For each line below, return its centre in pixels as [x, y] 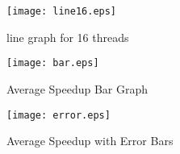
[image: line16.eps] [62, 11]
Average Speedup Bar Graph [77, 88]
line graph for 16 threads [68, 37]
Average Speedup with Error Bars [90, 141]
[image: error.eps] [59, 115]
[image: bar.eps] [53, 63]
